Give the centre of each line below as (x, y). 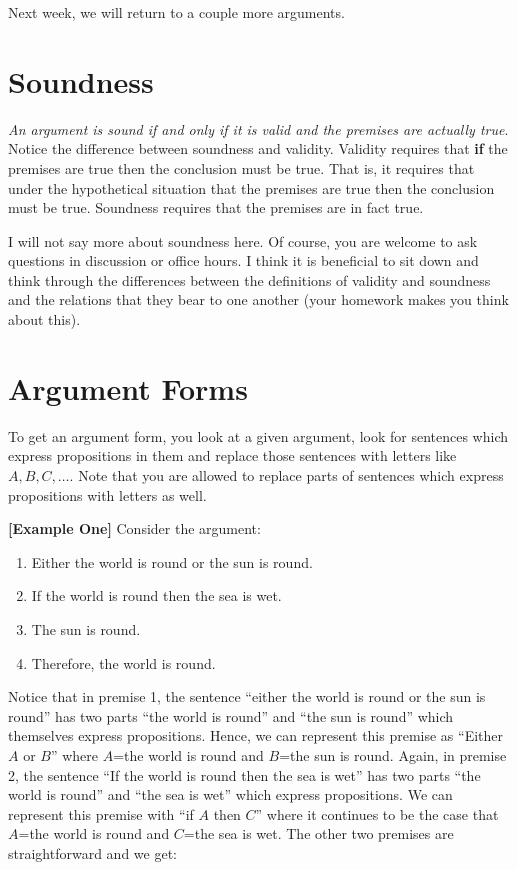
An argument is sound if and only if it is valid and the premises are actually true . (258, 128)
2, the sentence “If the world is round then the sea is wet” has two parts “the (244, 774)
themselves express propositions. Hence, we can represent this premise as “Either (256, 735)
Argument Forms (128, 387)
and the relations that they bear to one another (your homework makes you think (258, 299)
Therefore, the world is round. (123, 662)
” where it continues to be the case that (377, 813)
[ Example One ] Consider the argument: (134, 528)
